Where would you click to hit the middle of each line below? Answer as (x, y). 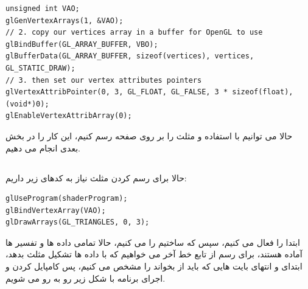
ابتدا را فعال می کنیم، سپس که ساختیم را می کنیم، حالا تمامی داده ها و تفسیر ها (153, 242)
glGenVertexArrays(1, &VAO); (65, 20)
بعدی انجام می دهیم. (43, 148)
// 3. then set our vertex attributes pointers (104, 80)
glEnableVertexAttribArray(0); (69, 116)
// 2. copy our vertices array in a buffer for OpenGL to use (134, 33)
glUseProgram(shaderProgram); (67, 199)
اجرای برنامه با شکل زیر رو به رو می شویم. (86, 278)
